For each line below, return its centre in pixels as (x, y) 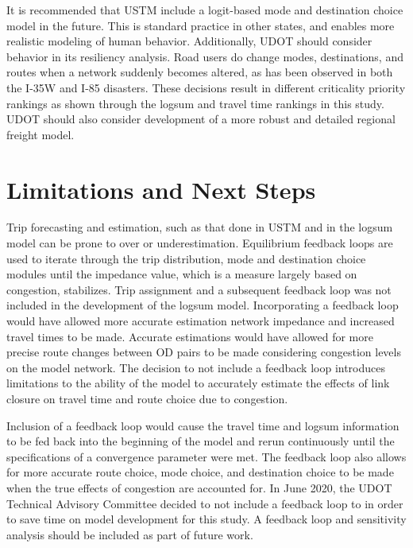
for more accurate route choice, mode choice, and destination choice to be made (200, 472)
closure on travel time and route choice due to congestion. (147, 398)
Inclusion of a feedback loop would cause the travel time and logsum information (203, 425)
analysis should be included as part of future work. (130, 534)
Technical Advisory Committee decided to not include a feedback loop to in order (205, 503)
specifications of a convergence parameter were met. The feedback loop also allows (206, 456)
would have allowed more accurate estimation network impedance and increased (201, 321)
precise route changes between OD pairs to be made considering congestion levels (204, 352)
